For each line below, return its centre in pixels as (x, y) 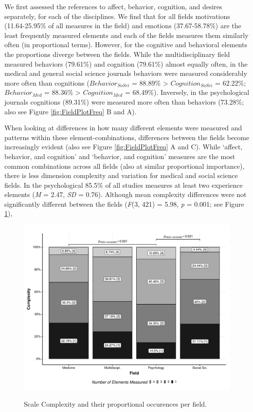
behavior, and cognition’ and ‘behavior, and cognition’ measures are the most (120, 156)
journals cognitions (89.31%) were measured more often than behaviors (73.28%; (124, 101)
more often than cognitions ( (47, 82)
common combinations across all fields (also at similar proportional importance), (125, 166)
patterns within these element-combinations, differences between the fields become (127, 137)
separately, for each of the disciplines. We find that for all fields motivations (117, 16)
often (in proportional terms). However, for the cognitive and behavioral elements (126, 45)
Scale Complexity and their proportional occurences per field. (115, 403)
